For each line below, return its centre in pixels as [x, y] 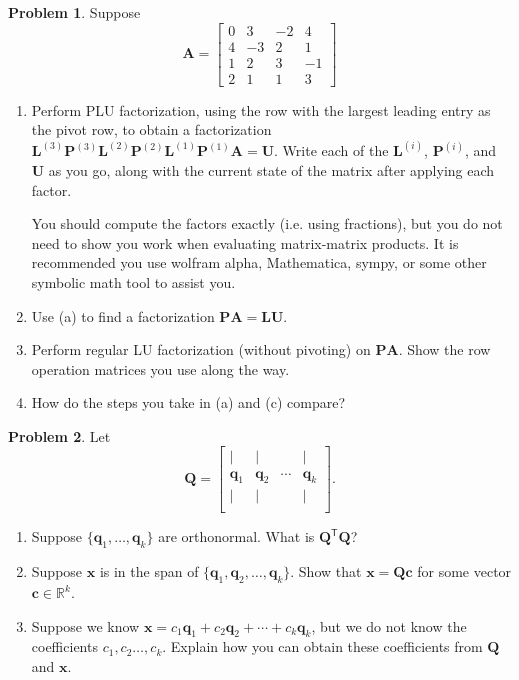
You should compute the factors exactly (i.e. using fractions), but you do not [267, 223]
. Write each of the [331, 150]
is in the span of [149, 571]
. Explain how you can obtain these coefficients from [322, 646]
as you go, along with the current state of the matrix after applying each [271, 169]
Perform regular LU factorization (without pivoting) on [201, 349]
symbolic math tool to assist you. [133, 281]
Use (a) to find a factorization [123, 315]
